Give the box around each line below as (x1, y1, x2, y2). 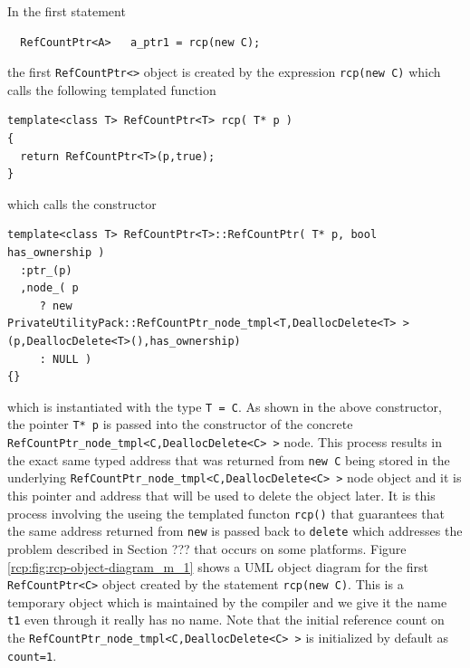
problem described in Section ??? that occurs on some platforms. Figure (7, 539, 407, 558)
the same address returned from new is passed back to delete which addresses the (7, 521, 463, 540)
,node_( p (20, 282, 79, 295)
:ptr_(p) (20, 263, 72, 277)
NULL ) (53, 352, 92, 366)
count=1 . (7, 645, 57, 664)
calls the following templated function (7, 80, 216, 99)
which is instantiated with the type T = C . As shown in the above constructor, (7, 396, 442, 415)
